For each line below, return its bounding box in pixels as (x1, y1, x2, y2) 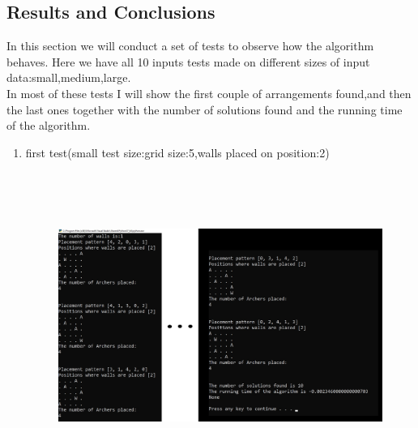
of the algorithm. (6, 117, 91, 134)
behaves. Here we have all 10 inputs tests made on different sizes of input (6, 53, 370, 70)
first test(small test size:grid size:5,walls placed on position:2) (25, 143, 330, 160)
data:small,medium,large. (6, 69, 131, 86)
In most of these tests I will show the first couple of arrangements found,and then (6, 84, 412, 101)
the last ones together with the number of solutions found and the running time (6, 101, 403, 118)
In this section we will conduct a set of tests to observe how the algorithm (6, 37, 374, 54)
